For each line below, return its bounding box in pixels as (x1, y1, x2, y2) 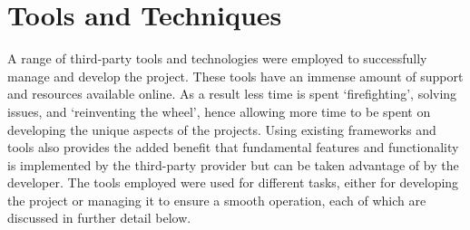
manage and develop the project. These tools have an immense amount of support (7, 66, 464, 85)
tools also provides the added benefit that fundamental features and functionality (7, 138, 459, 157)
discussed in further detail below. (7, 208, 191, 227)
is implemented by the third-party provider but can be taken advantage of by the (7, 155, 459, 174)
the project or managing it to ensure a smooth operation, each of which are (7, 190, 426, 209)
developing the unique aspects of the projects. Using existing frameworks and (7, 120, 436, 139)
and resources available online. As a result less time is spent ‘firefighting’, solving (7, 84, 457, 103)
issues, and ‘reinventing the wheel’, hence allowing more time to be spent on (7, 101, 431, 120)
